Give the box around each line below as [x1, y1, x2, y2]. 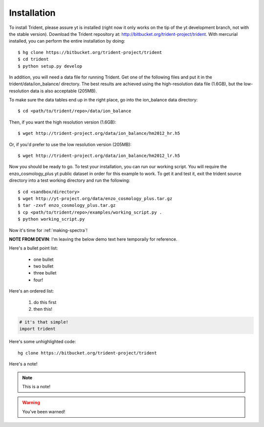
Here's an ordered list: [9, 288, 54, 294]
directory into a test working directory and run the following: [9, 177, 131, 183]
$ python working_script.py [18, 216, 85, 222]
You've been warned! [22, 408, 66, 414]
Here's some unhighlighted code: [9, 339, 76, 345]
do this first [33, 299, 57, 305]
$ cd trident [18, 56, 49, 62]
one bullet [33, 256, 54, 262]
